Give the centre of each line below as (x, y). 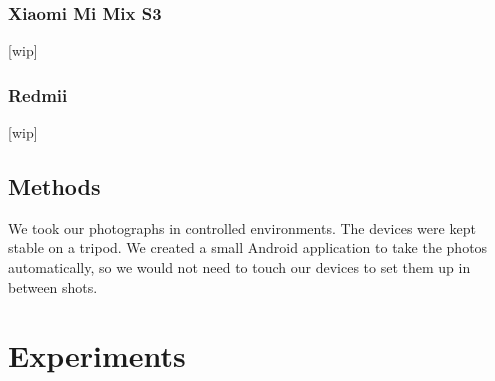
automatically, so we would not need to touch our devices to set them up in (239, 267)
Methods (54, 186)
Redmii (38, 94)
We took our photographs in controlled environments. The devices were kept (242, 227)
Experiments (97, 355)
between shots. (53, 286)
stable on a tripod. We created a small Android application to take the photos (248, 247)
